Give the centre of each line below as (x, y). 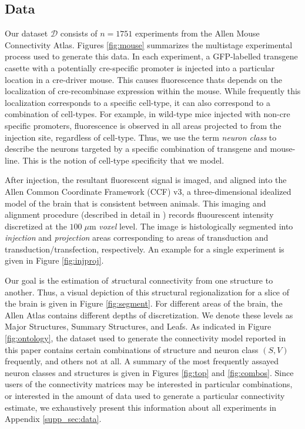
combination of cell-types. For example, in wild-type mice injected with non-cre (148, 114)
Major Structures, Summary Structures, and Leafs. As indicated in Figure (138, 326)
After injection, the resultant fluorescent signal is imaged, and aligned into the (146, 180)
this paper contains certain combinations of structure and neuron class (132, 349)
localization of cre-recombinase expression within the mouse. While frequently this (153, 91)
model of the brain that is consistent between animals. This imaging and (135, 203)
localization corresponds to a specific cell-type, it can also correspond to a (138, 102)
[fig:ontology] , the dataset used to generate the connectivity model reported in (145, 338)
